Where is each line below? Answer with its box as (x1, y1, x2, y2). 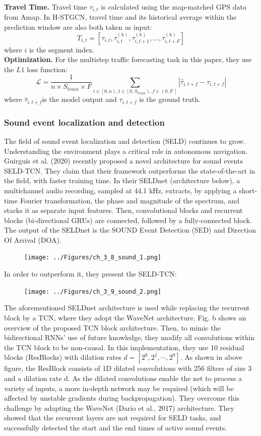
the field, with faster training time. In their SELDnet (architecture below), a (4, 175, 240, 186)
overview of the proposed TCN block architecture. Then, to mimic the (4, 322, 221, 333)
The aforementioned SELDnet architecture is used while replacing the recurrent (4, 302, 250, 313)
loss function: (27, 64, 68, 74)
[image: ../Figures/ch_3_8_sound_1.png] (24, 254, 162, 261)
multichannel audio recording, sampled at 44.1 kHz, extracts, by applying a (4, 185, 237, 195)
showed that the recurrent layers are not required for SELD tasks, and (4, 412, 221, 423)
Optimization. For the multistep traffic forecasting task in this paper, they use (4, 54, 252, 65)
